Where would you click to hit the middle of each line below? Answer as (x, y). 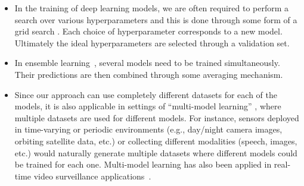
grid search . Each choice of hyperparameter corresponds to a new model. (148, 31)
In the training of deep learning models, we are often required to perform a (152, 8)
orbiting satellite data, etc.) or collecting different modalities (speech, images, (156, 141)
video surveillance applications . (92, 176)
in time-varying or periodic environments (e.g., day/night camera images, (148, 129)
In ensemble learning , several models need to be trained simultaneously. (147, 63)
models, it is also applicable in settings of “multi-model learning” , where (148, 106)
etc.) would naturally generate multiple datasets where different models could (156, 152)
